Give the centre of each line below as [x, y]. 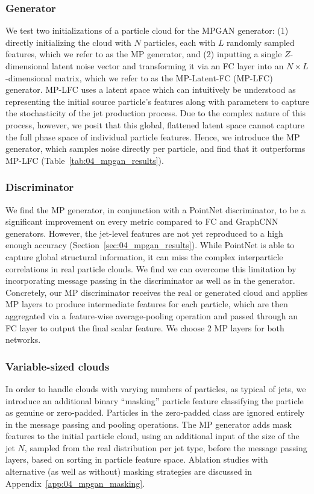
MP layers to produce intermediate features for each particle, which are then [147, 304]
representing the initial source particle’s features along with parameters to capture [157, 101]
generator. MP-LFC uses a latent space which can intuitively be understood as [151, 89]
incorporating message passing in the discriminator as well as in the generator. [150, 280]
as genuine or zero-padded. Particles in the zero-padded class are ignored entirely [155, 412]
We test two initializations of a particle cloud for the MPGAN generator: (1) [147, 30]
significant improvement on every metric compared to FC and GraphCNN [142, 221]
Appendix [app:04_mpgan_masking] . [75, 483]
